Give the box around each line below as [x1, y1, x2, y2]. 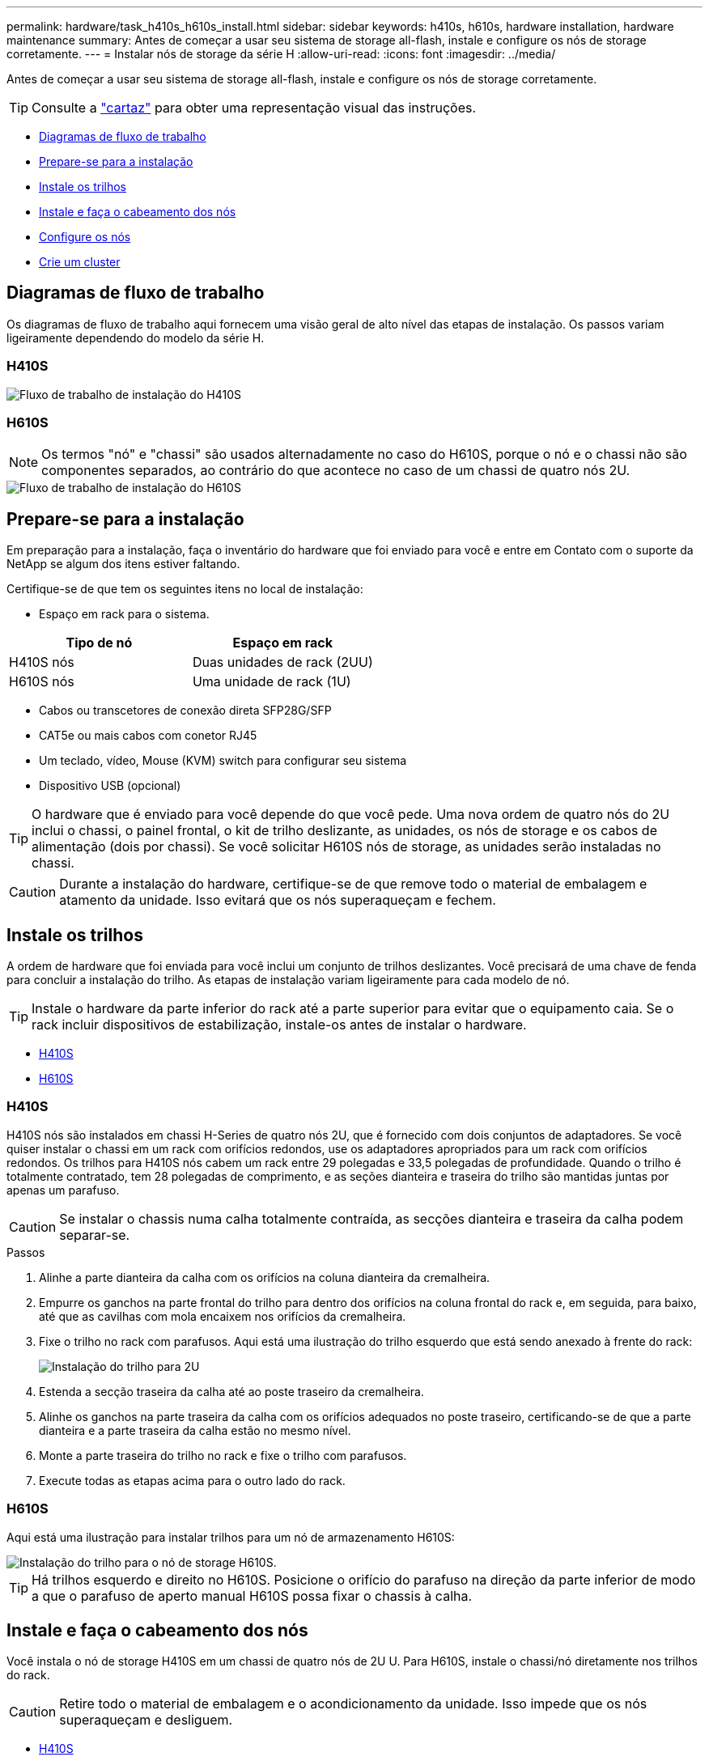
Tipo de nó [66, 634, 133, 651]
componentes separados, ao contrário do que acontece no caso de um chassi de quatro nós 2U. [41, 462, 630, 479]
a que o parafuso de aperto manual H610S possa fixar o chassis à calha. [32, 1587, 473, 1604]
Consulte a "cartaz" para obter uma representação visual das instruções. [32, 100, 477, 116]
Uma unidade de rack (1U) [192, 673, 351, 690]
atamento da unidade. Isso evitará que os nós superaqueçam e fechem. [59, 892, 496, 909]
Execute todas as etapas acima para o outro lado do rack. [39, 1473, 346, 1487]
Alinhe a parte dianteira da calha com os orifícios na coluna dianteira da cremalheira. [39, 1270, 490, 1284]
